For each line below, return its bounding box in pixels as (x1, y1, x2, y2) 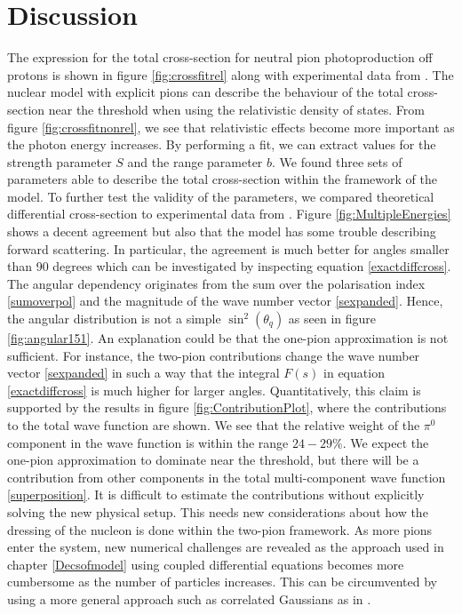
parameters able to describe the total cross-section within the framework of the (7, 170, 437, 188)
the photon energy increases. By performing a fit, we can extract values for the (7, 135, 436, 154)
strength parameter (7, 152, 112, 171)
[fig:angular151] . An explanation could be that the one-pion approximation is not (7, 329, 449, 347)
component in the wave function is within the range (7, 433, 289, 451)
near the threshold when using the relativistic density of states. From (48, 100, 425, 118)
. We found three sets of (272, 152, 402, 171)
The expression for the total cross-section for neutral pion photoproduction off (7, 48, 433, 67)
